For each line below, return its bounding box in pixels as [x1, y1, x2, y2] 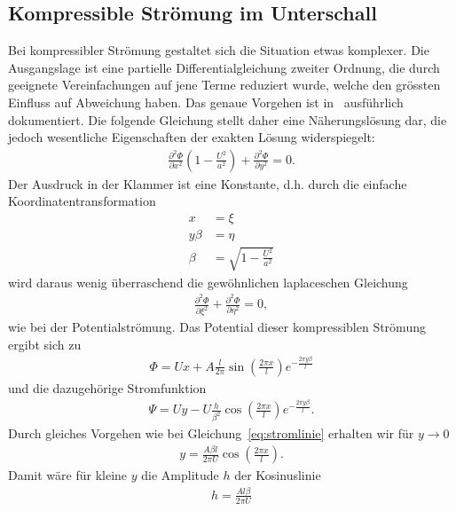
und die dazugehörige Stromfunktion [8, 378, 207, 397]
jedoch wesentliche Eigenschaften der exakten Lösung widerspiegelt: [8, 128, 375, 146]
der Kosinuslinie [234, 466, 321, 484]
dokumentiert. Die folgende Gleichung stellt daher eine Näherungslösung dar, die [8, 110, 447, 129]
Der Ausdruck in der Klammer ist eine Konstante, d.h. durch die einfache [8, 174, 407, 193]
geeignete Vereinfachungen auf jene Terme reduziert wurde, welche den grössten [8, 75, 441, 94]
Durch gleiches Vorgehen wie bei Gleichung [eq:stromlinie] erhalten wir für [8, 424, 414, 443]
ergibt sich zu [8, 334, 82, 353]
